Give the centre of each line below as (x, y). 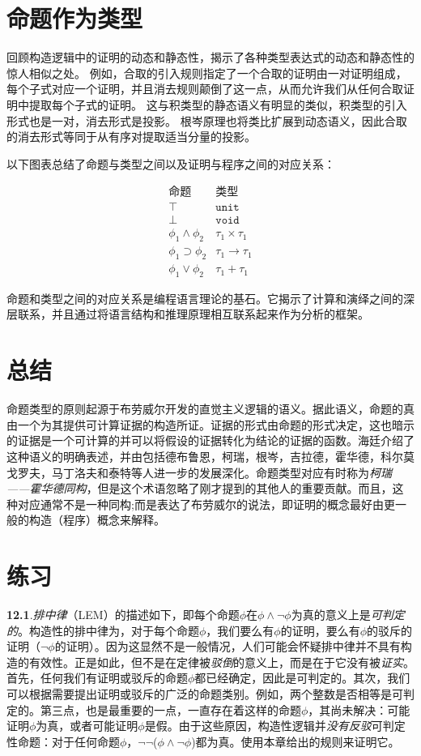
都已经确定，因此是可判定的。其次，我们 (302, 678)
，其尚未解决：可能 (359, 709)
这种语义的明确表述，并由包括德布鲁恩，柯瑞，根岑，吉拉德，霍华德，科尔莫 (210, 456)
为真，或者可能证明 (87, 726)
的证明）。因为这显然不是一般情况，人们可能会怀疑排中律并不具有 (228, 646)
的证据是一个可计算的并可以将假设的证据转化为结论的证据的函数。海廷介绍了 (210, 440)
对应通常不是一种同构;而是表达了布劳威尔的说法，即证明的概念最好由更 (206, 504)
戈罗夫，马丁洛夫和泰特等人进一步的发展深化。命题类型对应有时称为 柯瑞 (199, 472)
